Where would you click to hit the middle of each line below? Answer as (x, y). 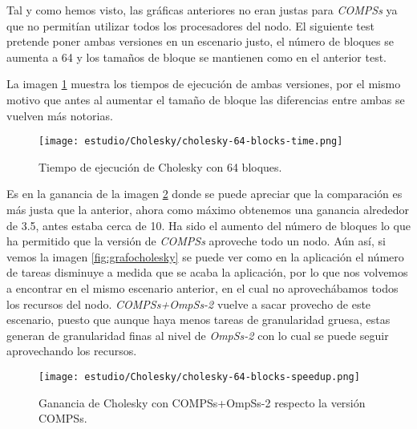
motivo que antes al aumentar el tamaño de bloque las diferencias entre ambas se (206, 99)
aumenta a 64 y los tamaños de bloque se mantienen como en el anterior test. (196, 57)
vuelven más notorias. (60, 115)
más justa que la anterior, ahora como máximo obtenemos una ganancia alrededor (208, 209)
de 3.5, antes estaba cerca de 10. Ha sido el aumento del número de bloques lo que (208, 225)
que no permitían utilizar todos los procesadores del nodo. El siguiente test (190, 25)
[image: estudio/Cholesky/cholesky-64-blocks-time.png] (191, 142)
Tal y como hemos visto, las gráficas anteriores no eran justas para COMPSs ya (202, 10)
